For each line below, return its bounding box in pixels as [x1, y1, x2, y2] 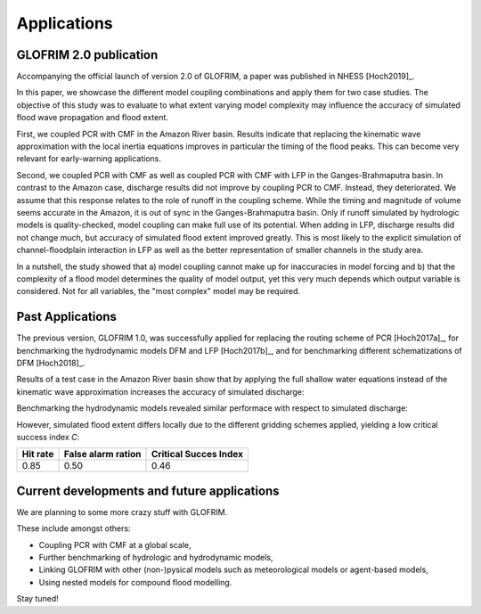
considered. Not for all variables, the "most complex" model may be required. [16, 286, 301, 297]
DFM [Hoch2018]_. [16, 357, 86, 368]
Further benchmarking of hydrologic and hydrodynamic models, [38, 553, 273, 563]
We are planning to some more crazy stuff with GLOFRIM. [16, 506, 228, 517]
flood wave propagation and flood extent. [16, 112, 169, 123]
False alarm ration [63, 448, 142, 461]
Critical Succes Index [151, 448, 244, 461]
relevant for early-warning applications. [16, 153, 162, 164]
